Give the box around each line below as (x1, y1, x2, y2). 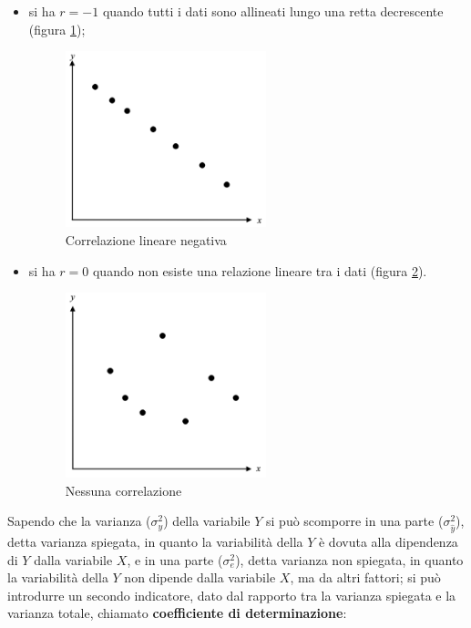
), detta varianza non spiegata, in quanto (235, 550, 464, 569)
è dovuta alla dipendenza (318, 532, 458, 551)
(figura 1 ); (28, 19, 86, 38)
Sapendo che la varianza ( (7, 511, 151, 530)
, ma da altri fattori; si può (290, 568, 441, 587)
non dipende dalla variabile (124, 568, 276, 587)
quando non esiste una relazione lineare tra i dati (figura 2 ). (92, 261, 427, 280)
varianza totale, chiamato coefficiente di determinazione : (7, 603, 347, 623)
